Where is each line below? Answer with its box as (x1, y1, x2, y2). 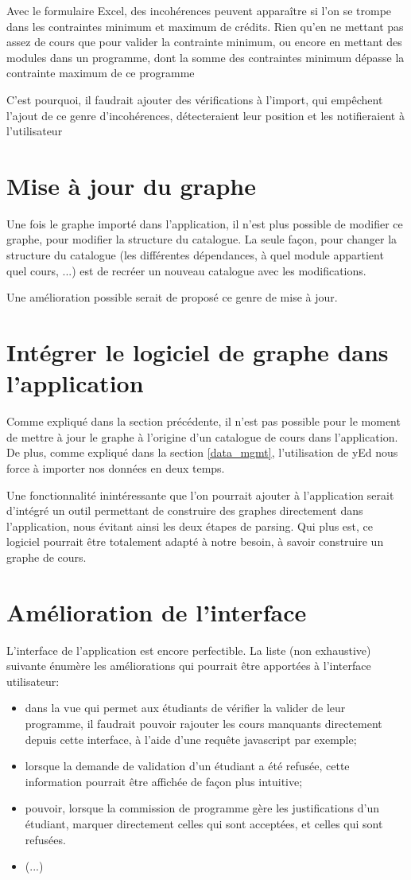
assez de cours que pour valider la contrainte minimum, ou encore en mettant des (6, 33, 402, 50)
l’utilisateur (6, 123, 63, 139)
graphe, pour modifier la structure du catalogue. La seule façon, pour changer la (6, 231, 397, 247)
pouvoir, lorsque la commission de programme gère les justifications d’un (25, 800, 379, 816)
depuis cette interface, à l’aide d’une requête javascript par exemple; (25, 730, 357, 747)
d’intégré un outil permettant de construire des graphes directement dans (6, 502, 363, 519)
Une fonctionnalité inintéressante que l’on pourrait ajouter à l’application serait (6, 486, 394, 503)
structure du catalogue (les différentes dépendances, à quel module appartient (6, 247, 384, 263)
